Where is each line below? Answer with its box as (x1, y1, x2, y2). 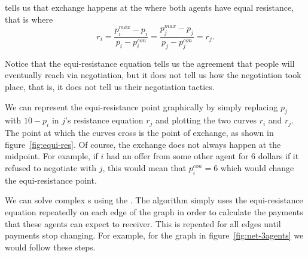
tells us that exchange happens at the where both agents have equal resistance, (5, 1, 294, 13)
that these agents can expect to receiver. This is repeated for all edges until (5, 217, 281, 230)
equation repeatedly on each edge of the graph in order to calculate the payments (5, 206, 303, 218)
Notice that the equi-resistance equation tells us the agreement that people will (5, 57, 295, 69)
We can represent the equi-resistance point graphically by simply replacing (5, 100, 278, 113)
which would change (220, 162, 294, 174)
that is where (5, 13, 53, 25)
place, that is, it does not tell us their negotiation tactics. (5, 80, 215, 93)
